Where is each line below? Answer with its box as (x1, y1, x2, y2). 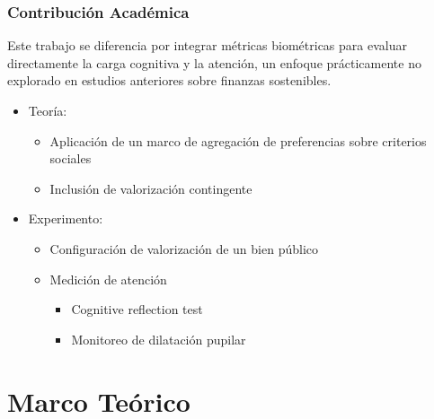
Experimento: (28, 209, 103, 228)
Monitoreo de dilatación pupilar (71, 329, 246, 348)
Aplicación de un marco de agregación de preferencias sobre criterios (49, 131, 427, 150)
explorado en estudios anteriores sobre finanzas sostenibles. (7, 71, 332, 90)
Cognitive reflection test (71, 300, 203, 319)
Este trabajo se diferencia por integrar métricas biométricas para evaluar (7, 36, 407, 55)
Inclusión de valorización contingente (49, 179, 252, 197)
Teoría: (28, 101, 67, 119)
